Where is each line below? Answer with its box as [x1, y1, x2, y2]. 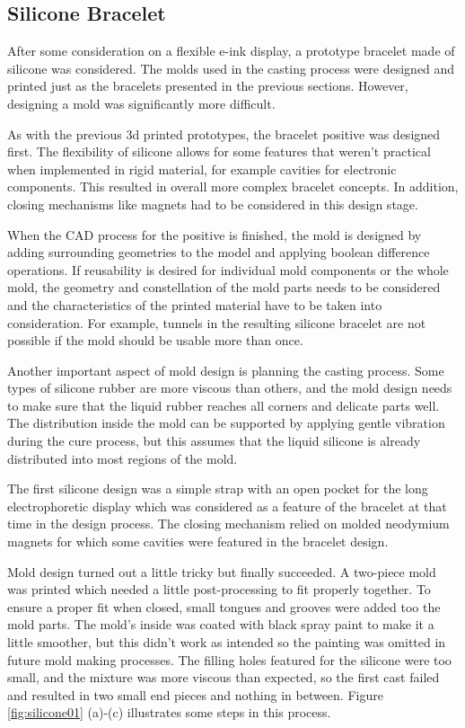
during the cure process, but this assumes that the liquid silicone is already [7, 431, 421, 450]
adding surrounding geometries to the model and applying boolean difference [7, 243, 430, 262]
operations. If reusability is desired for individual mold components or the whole [7, 260, 449, 279]
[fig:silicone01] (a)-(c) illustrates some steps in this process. [7, 703, 331, 722]
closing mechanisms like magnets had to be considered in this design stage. [7, 194, 418, 213]
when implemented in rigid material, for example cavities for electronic [7, 159, 397, 178]
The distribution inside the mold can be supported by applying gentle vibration [7, 413, 445, 432]
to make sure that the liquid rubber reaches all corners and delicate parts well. [7, 395, 440, 414]
